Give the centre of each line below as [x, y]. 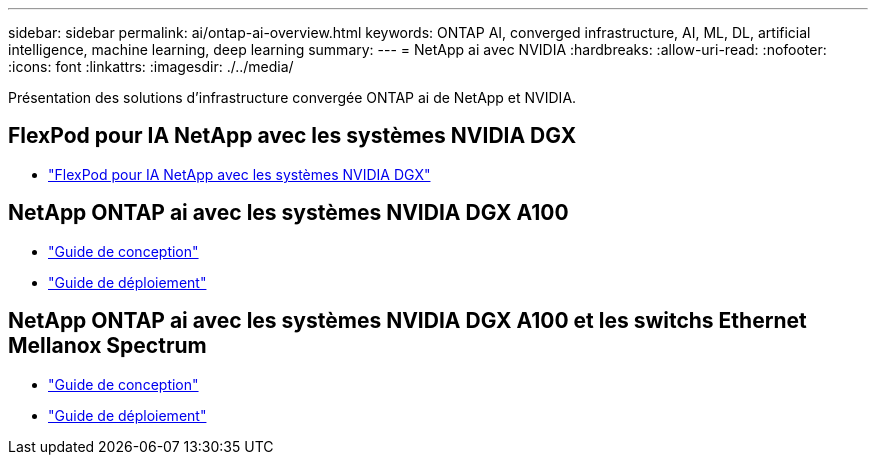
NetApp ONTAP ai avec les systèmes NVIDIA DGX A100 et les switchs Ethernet [407, 321]
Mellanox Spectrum [107, 346]
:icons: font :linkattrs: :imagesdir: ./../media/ [151, 66]
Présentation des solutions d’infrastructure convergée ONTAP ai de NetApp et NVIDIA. [292, 97]
